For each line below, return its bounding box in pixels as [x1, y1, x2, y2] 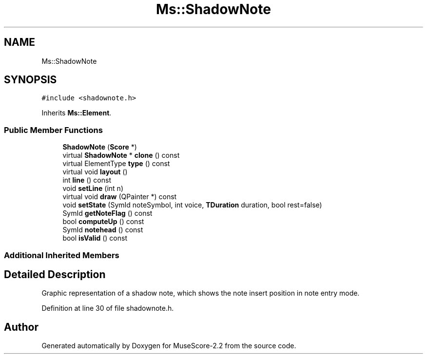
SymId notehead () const [62, 226, 143, 234]
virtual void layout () [62, 168, 128, 176]
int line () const [62, 176, 111, 185]
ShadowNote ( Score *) [62, 143, 137, 151]
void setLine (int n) [62, 184, 123, 193]
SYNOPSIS [4, 74, 57, 86]
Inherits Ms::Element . [41, 109, 112, 117]
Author [4, 320, 39, 333]
